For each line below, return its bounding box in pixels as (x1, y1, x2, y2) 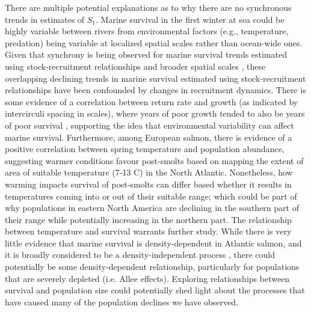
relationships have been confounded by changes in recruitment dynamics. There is (5, 84, 306, 96)
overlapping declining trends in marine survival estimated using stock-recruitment (5, 72, 306, 84)
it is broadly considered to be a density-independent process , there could (5, 248, 275, 261)
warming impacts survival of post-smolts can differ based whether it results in (5, 177, 292, 190)
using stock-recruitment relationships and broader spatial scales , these (5, 60, 266, 72)
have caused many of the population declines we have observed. (5, 295, 238, 308)
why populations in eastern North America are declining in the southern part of (5, 201, 299, 214)
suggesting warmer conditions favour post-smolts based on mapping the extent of (5, 154, 304, 167)
